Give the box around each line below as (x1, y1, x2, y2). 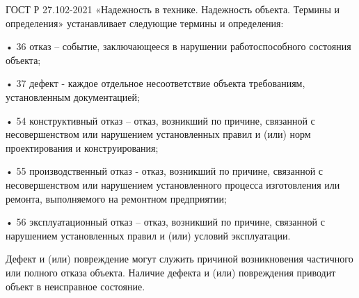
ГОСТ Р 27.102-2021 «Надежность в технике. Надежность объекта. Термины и (6, 2, 340, 16)
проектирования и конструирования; (6, 140, 159, 155)
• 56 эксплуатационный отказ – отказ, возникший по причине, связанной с (6, 214, 325, 229)
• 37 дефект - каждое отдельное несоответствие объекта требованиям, (6, 76, 305, 91)
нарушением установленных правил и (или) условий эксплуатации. (6, 228, 291, 242)
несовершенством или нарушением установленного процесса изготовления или (6, 177, 340, 191)
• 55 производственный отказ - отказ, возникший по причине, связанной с (6, 164, 324, 178)
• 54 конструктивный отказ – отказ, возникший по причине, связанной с (6, 113, 315, 127)
